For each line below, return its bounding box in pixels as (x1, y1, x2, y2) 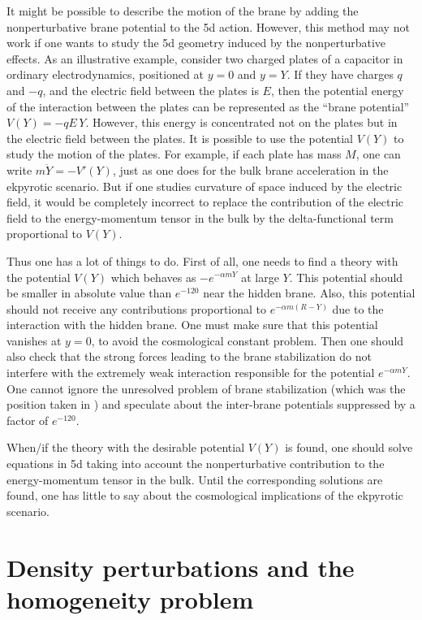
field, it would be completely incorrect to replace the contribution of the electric (6, 193, 404, 210)
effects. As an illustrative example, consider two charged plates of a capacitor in (6, 50, 403, 67)
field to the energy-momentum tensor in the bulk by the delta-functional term (6, 209, 394, 226)
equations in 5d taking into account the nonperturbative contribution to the (6, 455, 385, 472)
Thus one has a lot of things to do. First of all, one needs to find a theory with (6, 252, 398, 269)
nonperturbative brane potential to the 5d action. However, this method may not (6, 18, 410, 35)
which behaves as (110, 268, 196, 285)
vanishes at (6, 332, 62, 349)
